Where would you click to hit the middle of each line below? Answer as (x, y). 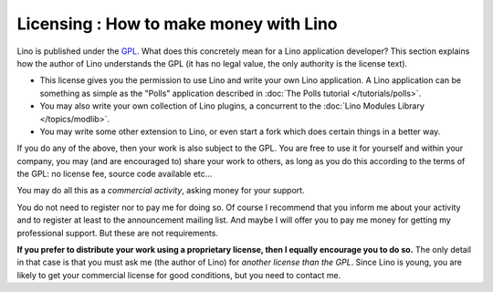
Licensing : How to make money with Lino (177, 24)
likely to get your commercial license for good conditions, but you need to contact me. (179, 275)
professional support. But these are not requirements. (118, 233)
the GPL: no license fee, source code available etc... (115, 174)
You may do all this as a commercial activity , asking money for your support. (161, 191)
